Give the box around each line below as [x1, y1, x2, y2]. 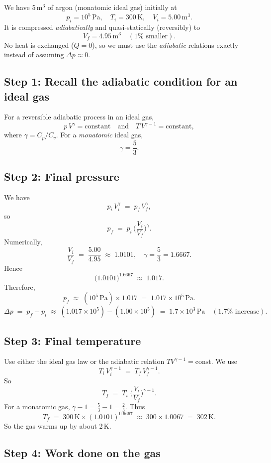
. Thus [125, 401, 145, 412]
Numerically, [4, 236, 42, 247]
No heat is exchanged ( [4, 39, 74, 50]
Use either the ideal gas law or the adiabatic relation [4, 356, 165, 366]
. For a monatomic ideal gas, [56, 129, 143, 140]
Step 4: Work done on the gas [4, 445, 161, 460]
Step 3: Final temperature [4, 333, 141, 348]
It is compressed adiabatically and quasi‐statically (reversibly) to [4, 21, 200, 32]
